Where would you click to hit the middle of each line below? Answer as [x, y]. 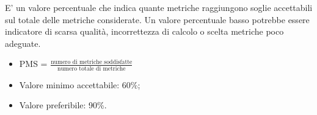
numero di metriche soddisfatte [92, 62]
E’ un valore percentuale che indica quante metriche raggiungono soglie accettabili [159, 7]
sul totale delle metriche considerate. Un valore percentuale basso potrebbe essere [157, 19]
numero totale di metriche [91, 68]
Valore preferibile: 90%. [63, 105]
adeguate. [23, 43]
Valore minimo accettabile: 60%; [80, 84]
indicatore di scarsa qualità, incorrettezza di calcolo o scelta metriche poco [144, 31]
